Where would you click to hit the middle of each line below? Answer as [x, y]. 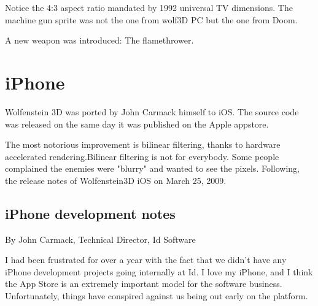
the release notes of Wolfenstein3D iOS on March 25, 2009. [116, 180]
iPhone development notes [90, 213]
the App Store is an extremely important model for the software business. [144, 284]
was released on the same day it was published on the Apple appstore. [137, 124]
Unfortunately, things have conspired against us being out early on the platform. [157, 296]
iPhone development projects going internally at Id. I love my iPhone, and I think [159, 271]
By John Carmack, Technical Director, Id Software [100, 239]
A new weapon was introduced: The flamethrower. [99, 40]
